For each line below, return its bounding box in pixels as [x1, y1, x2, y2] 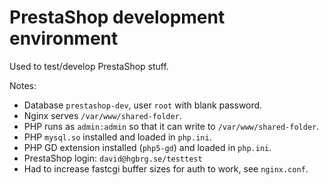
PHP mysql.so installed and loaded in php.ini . [23, 131, 212, 143]
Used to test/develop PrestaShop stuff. [9, 60, 169, 72]
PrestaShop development [9, 6, 226, 29]
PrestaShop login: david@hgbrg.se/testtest [23, 152, 203, 164]
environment [9, 27, 119, 50]
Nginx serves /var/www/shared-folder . [23, 109, 182, 121]
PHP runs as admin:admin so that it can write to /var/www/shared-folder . [23, 120, 320, 132]
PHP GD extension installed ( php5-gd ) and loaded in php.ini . [23, 141, 272, 153]
